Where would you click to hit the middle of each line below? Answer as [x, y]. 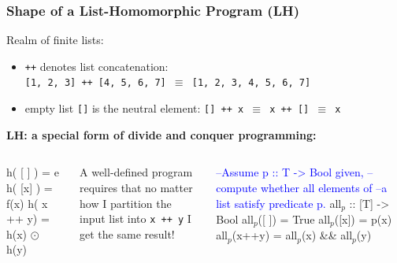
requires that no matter [136, 187]
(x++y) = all [265, 235]
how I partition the [126, 203]
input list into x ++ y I [135, 219]
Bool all [235, 219]
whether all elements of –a [324, 187]
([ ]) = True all [294, 219]
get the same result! [127, 233]
